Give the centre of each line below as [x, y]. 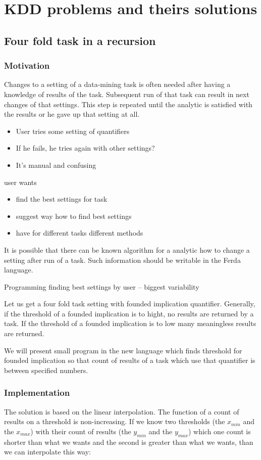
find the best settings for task [62, 199]
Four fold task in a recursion [80, 40]
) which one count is [219, 431]
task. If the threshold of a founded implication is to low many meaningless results [130, 323]
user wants [20, 182]
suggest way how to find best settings [74, 216]
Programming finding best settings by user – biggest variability [102, 286]
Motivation [27, 65]
